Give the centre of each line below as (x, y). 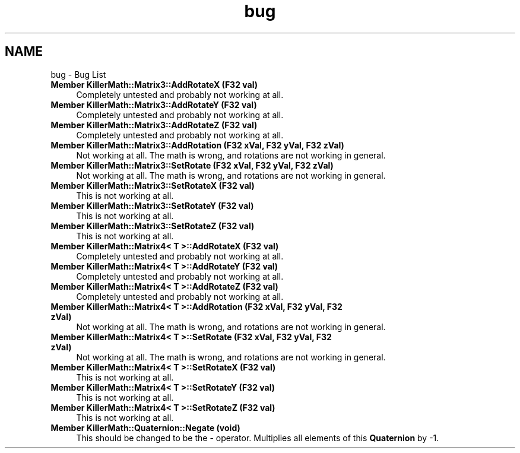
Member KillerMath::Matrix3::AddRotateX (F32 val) (154, 84)
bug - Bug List (78, 74)
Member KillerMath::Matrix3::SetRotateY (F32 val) (152, 205)
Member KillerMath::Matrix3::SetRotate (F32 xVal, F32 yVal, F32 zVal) (192, 165)
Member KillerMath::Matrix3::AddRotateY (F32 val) (154, 104)
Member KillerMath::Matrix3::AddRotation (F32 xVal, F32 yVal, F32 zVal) (197, 145)
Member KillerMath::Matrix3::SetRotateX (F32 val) (153, 185)
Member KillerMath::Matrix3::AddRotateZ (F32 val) (154, 125)
